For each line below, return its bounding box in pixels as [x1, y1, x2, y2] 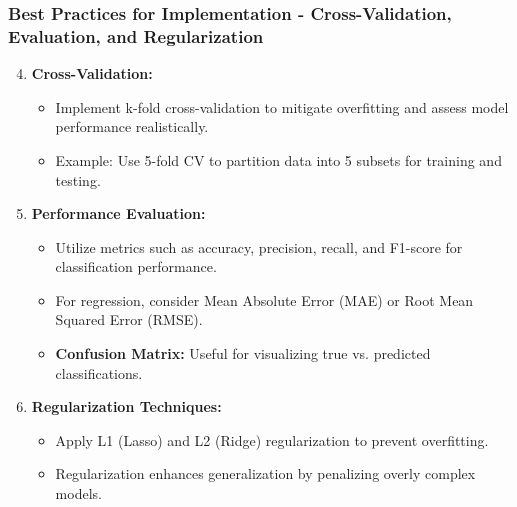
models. [55, 483, 102, 504]
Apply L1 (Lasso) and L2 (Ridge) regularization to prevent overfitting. [55, 429, 489, 450]
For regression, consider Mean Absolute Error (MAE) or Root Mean [55, 289, 474, 310]
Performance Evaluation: [31, 203, 206, 224]
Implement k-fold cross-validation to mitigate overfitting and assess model [55, 96, 509, 117]
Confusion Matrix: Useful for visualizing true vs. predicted [55, 343, 431, 364]
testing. [55, 169, 101, 190]
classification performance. [55, 256, 217, 277]
